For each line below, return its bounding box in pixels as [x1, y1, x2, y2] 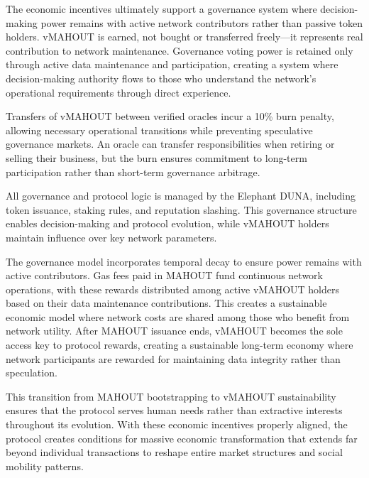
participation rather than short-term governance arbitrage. [6, 164, 260, 179]
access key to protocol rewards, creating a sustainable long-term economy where [6, 337, 353, 352]
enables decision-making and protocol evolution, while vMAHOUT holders [6, 216, 329, 231]
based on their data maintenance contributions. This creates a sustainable [6, 295, 327, 310]
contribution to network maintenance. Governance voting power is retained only [6, 43, 353, 58]
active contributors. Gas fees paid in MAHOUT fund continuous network [6, 268, 323, 283]
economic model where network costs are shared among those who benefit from [6, 309, 350, 324]
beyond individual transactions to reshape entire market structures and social [6, 445, 343, 460]
